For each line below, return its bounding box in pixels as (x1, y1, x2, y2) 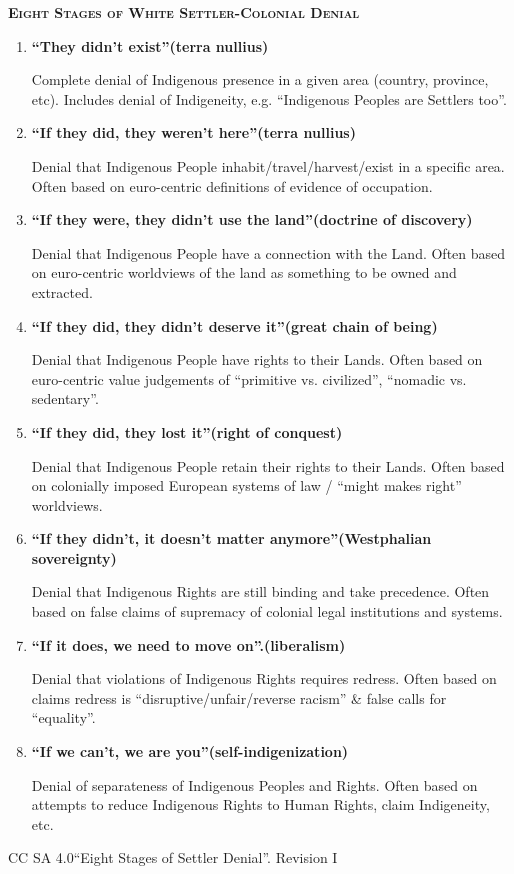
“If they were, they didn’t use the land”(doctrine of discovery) (31, 209, 473, 230)
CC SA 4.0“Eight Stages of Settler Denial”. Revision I (8, 847, 338, 868)
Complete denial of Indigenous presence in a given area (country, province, (31, 69, 489, 90)
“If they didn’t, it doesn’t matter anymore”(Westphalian (31, 528, 432, 549)
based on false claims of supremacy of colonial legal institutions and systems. (31, 601, 503, 622)
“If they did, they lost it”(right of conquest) (31, 421, 343, 442)
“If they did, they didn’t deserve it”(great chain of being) (31, 315, 438, 336)
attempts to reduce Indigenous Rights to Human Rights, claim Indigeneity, (31, 794, 490, 815)
